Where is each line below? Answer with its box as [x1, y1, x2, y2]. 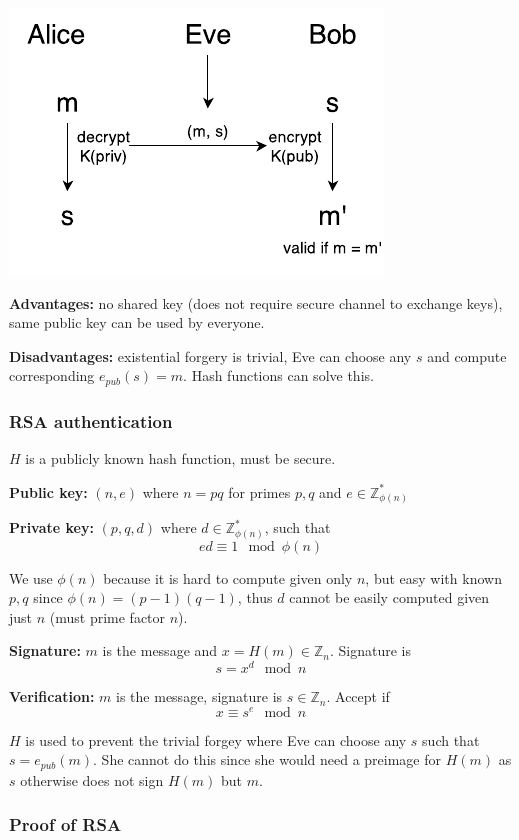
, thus [237, 587, 273, 608]
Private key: [9, 517, 94, 538]
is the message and [102, 640, 218, 661]
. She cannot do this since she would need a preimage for [93, 749, 442, 770]
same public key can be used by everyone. [9, 312, 265, 333]
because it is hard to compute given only [103, 567, 353, 588]
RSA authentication [9, 408, 173, 433]
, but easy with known [365, 567, 502, 588]
